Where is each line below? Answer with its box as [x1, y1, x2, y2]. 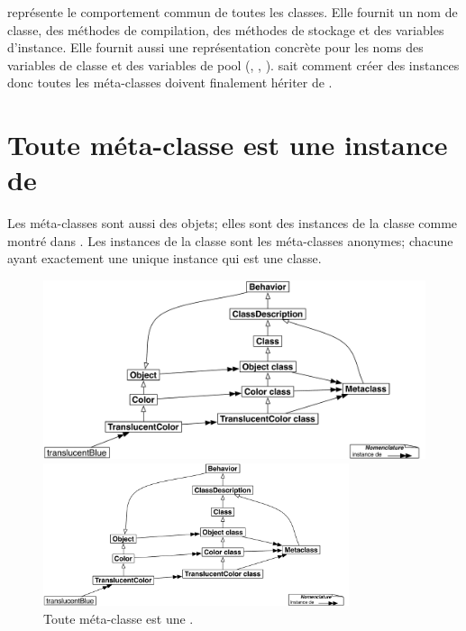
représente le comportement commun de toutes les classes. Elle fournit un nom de [7, 3, 458, 21]
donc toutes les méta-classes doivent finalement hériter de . [7, 73, 333, 92]
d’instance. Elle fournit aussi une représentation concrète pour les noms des [7, 38, 424, 57]
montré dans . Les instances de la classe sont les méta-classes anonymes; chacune [7, 231, 453, 250]
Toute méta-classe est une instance [7, 126, 448, 163]
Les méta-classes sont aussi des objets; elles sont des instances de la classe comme [7, 214, 458, 233]
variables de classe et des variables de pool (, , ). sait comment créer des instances [7, 55, 460, 74]
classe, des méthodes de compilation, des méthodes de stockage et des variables [7, 20, 444, 39]
